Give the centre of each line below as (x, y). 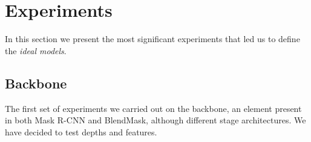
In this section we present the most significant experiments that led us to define (152, 39)
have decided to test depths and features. (81, 131)
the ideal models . (36, 50)
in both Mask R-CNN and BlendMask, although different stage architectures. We (155, 120)
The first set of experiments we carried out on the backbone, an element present (153, 108)
